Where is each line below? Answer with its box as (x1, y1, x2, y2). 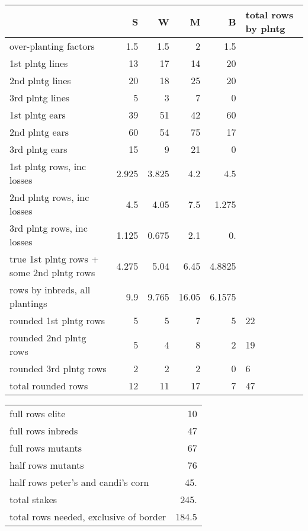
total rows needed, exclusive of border (9, 510, 166, 523)
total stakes (9, 492, 57, 506)
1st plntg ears (9, 108, 66, 121)
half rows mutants (9, 458, 84, 472)
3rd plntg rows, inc (9, 221, 88, 235)
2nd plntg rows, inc (9, 190, 89, 204)
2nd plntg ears (9, 125, 69, 139)
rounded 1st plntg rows (9, 314, 105, 327)
